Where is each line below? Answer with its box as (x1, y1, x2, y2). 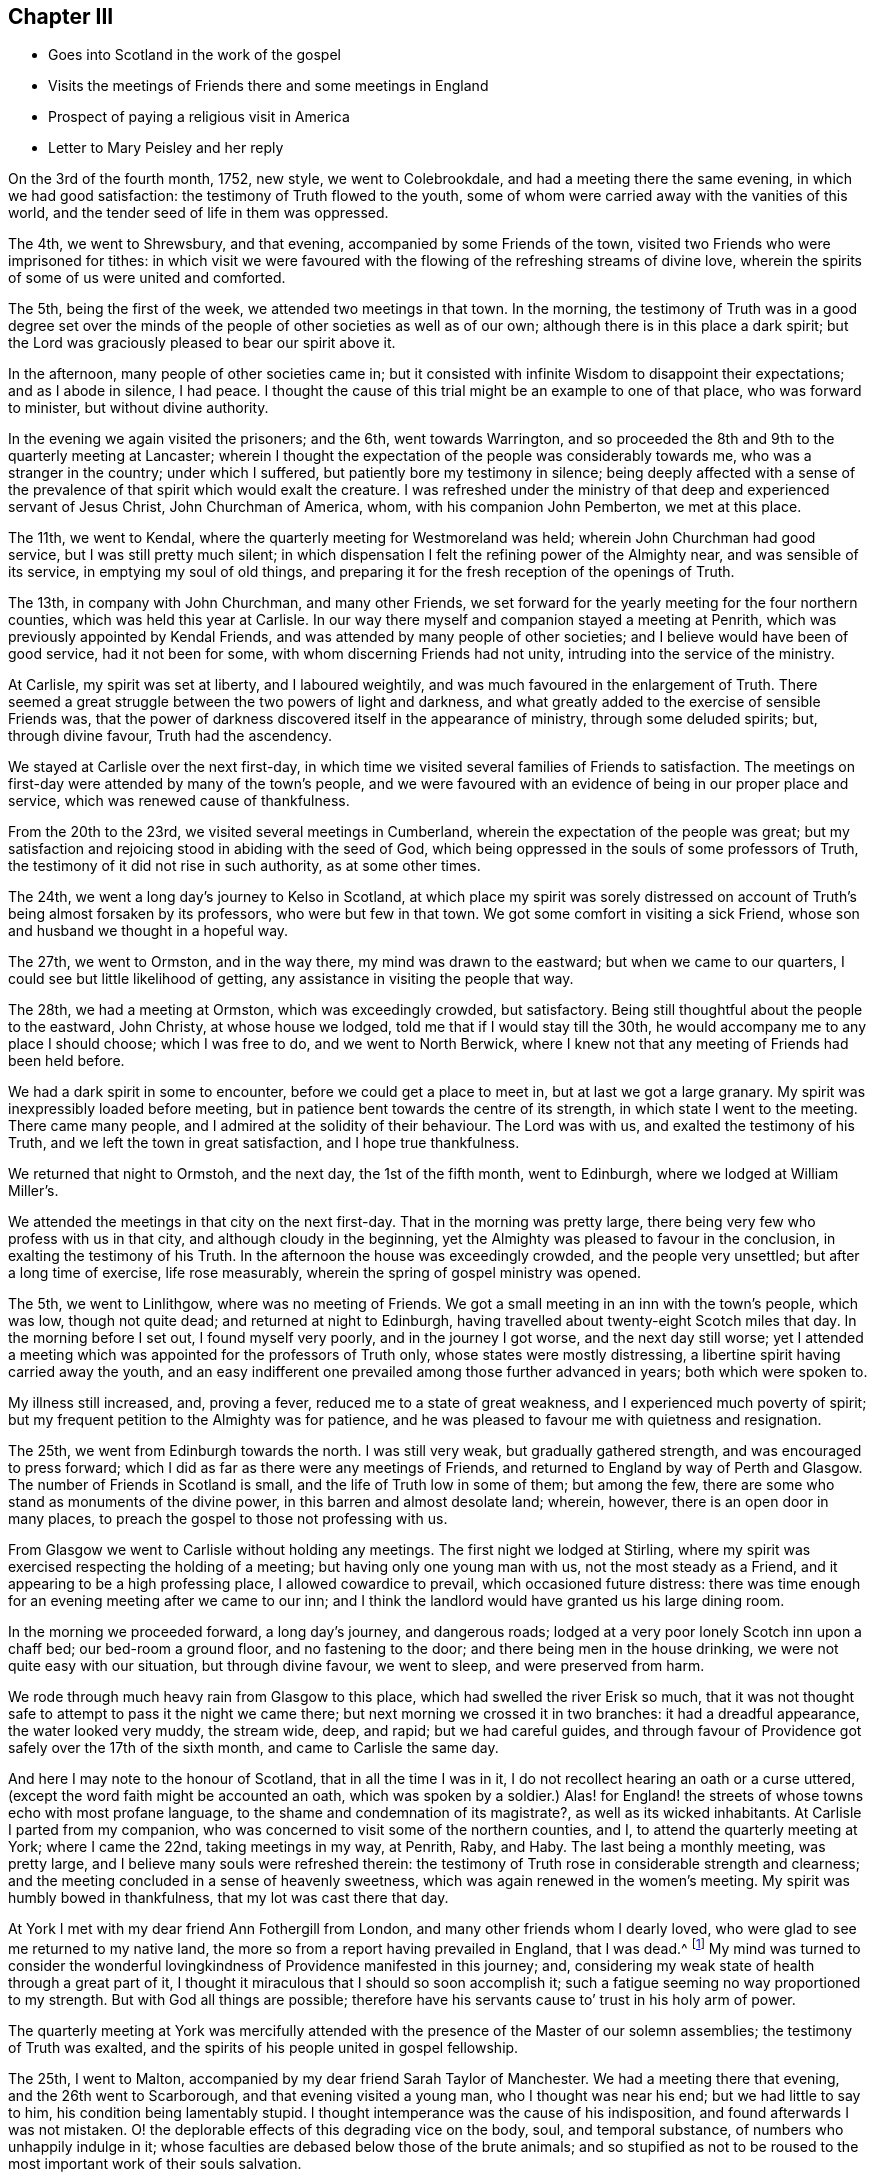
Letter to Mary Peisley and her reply (48, 139, 284, 157)
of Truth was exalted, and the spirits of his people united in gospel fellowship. (8, 2039, 519, 2057)
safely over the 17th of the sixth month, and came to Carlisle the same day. (8, 1739, 499, 1757)
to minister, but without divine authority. (8, 399, 269, 417)
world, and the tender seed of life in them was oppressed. (8, 204, 389, 222)
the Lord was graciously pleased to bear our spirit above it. (8, 334, 396, 352)
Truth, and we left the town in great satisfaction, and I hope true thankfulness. (8, 1134, 520, 1152)
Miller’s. (8, 1182, 59, 1200)
